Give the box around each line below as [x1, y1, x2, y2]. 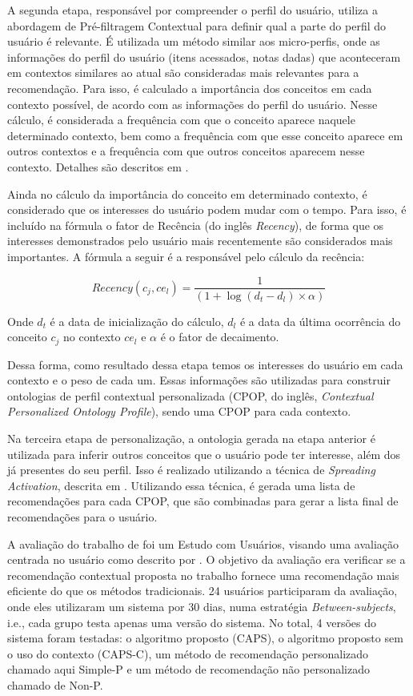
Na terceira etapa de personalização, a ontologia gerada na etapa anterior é [7, 429, 375, 446]
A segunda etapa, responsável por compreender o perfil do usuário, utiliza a [7, 2, 378, 18]
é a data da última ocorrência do [239, 312, 401, 329]
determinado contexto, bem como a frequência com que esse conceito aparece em [7, 127, 403, 143]
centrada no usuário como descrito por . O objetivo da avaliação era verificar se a [7, 551, 406, 568]
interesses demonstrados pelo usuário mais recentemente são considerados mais [7, 232, 393, 249]
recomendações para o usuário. [7, 508, 158, 525]
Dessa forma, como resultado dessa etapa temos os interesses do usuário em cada [7, 356, 403, 372]
